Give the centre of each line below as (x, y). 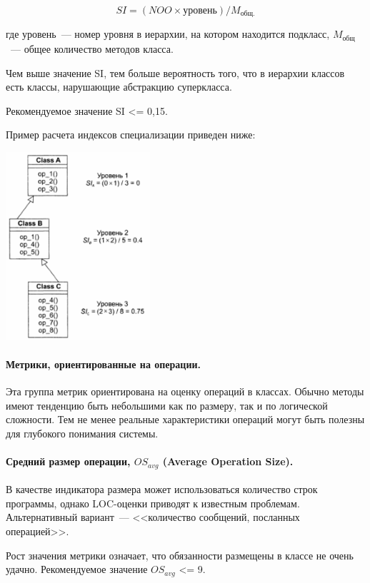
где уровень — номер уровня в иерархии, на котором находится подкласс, (168, 34)
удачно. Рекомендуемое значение (77, 569)
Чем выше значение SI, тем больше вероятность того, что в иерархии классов (175, 72)
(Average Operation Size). (228, 461)
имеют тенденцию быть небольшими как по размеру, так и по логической (167, 405)
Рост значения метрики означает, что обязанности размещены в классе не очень (180, 555)
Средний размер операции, (68, 461)
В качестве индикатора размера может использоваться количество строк (162, 489)
